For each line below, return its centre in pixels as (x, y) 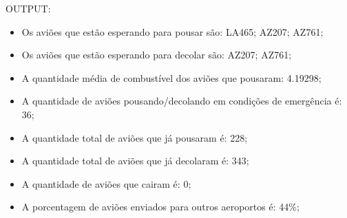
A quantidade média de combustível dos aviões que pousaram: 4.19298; (171, 77)
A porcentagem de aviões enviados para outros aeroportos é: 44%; (160, 207)
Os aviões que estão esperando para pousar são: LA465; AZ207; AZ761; (172, 31)
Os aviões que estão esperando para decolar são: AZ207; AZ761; (157, 55)
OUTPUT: (28, 8)
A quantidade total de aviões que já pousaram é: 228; (135, 137)
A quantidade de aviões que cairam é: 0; (106, 183)
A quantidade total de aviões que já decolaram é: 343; (135, 161)
